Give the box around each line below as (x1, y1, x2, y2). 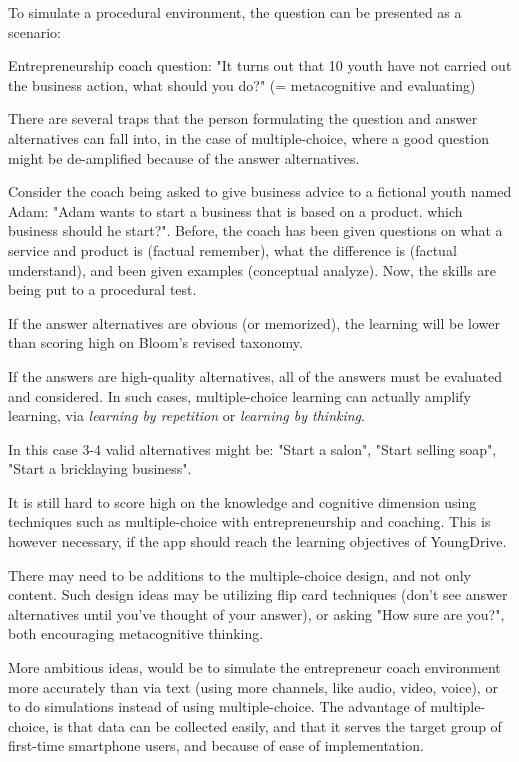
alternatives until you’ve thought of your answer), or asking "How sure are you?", (8, 603, 505, 624)
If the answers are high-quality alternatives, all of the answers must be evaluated (8, 365, 503, 386)
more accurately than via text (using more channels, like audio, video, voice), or (8, 676, 498, 697)
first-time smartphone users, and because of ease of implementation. (8, 735, 424, 756)
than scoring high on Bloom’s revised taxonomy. (8, 332, 303, 353)
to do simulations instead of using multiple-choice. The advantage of (8, 696, 426, 717)
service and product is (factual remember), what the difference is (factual (8, 239, 457, 260)
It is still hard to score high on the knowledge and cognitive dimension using (8, 491, 477, 512)
